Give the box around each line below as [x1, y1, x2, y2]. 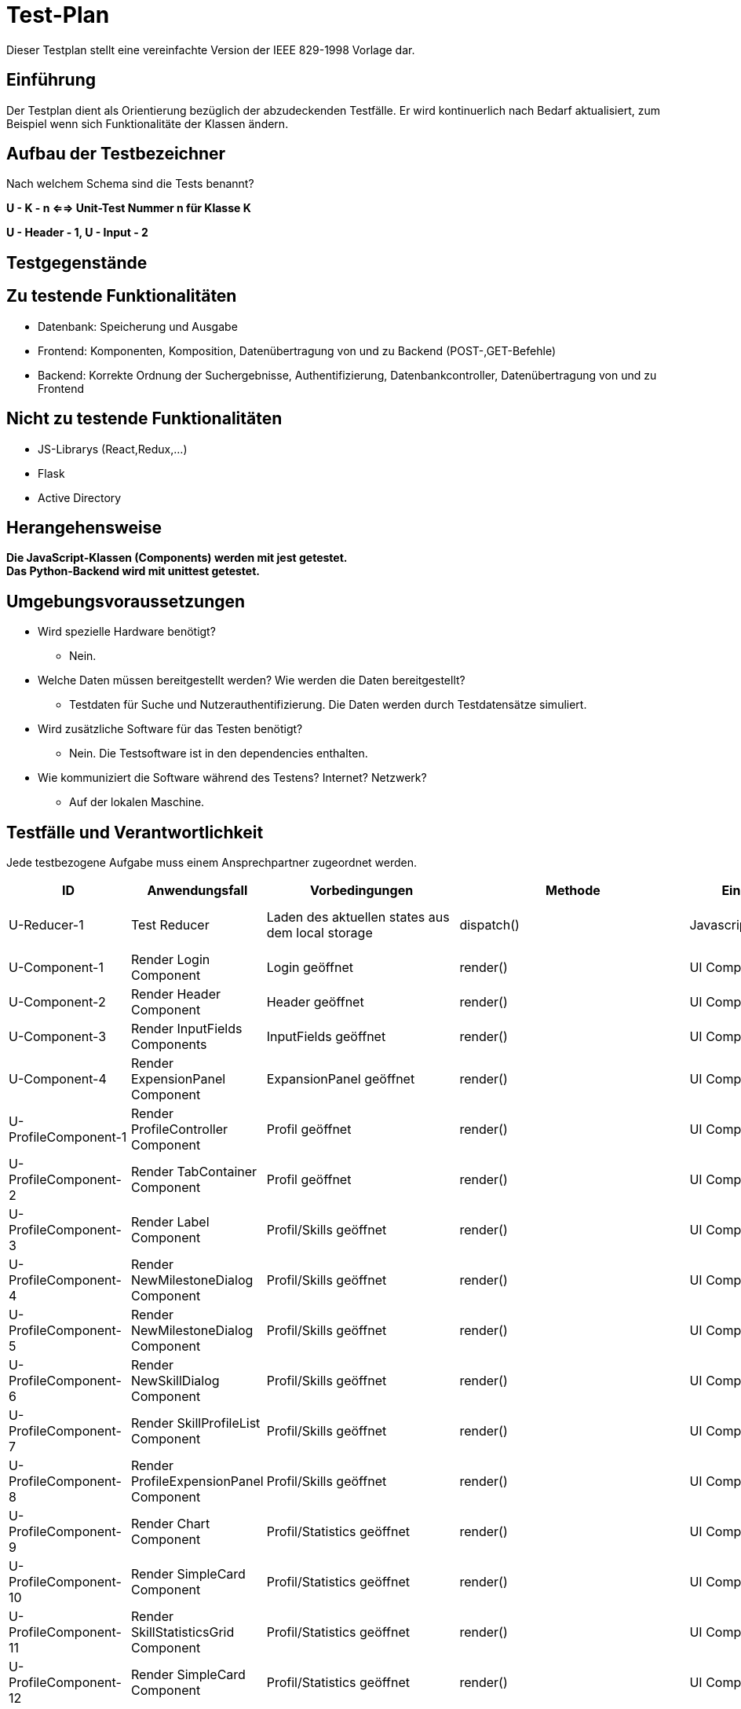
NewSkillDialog [130, 1373, 220, 1389]
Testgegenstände [6, 252, 148, 273]
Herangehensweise [6, 517, 162, 537]
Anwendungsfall [147, 882, 248, 899]
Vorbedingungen [309, 882, 414, 899]
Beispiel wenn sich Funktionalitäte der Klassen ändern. [6, 116, 289, 130]
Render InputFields [130, 1021, 243, 1037]
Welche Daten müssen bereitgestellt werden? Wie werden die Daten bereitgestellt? [38, 673, 465, 688]
